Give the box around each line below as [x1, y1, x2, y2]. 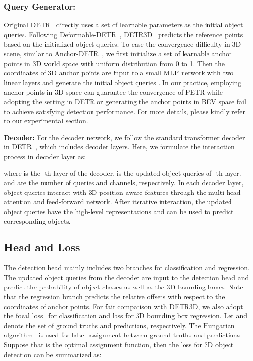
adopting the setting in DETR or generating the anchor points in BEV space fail [4, 96, 246, 106]
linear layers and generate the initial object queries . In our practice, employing [4, 77, 242, 87]
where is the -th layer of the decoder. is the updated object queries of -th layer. [4, 168, 241, 178]
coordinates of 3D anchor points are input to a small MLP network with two [4, 68, 234, 78]
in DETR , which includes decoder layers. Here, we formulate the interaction [4, 142, 235, 152]
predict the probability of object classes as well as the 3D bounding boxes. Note [4, 282, 243, 292]
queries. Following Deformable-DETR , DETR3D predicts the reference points [4, 29, 243, 39]
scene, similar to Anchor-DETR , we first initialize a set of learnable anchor [4, 48, 232, 58]
